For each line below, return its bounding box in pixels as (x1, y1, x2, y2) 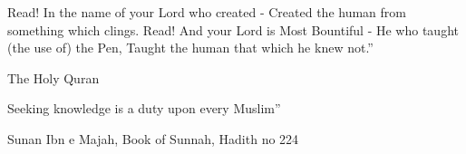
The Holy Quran (7, 68, 100, 87)
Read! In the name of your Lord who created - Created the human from (7, 3, 407, 21)
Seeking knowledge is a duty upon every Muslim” (7, 99, 281, 118)
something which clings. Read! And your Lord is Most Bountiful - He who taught (7, 20, 459, 39)
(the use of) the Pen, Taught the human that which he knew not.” (7, 38, 374, 57)
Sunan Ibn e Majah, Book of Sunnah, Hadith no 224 (7, 129, 299, 148)
